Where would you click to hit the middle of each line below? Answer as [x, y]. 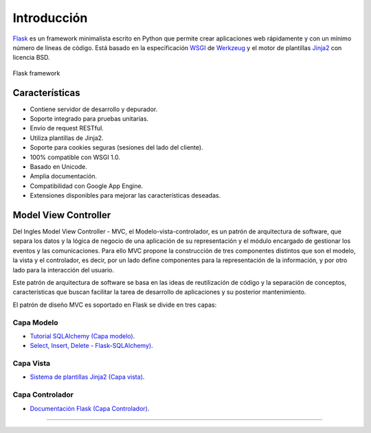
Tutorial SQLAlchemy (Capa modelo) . [82, 336]
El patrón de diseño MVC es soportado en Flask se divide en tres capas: [115, 305]
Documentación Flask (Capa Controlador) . [90, 408]
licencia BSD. [32, 58]
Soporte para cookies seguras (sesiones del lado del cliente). [116, 148]
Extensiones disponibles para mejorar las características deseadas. [125, 196]
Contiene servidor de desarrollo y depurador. [94, 109]
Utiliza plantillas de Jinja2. [67, 138]
